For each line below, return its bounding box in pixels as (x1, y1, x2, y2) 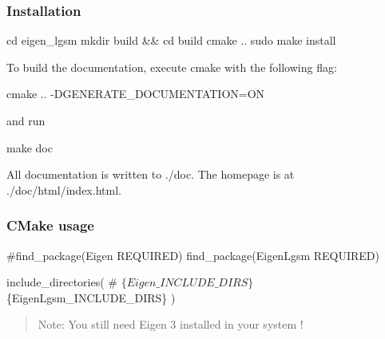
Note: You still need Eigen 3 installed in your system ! (38, 316, 304, 333)
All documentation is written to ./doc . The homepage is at (6, 166, 295, 183)
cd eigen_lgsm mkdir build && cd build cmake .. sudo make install (6, 32, 336, 49)
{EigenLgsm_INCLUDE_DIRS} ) (6, 289, 176, 305)
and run (6, 112, 46, 128)
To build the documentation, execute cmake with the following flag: (6, 58, 337, 75)
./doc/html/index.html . (6, 181, 121, 198)
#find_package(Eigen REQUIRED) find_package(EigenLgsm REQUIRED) (6, 246, 379, 263)
